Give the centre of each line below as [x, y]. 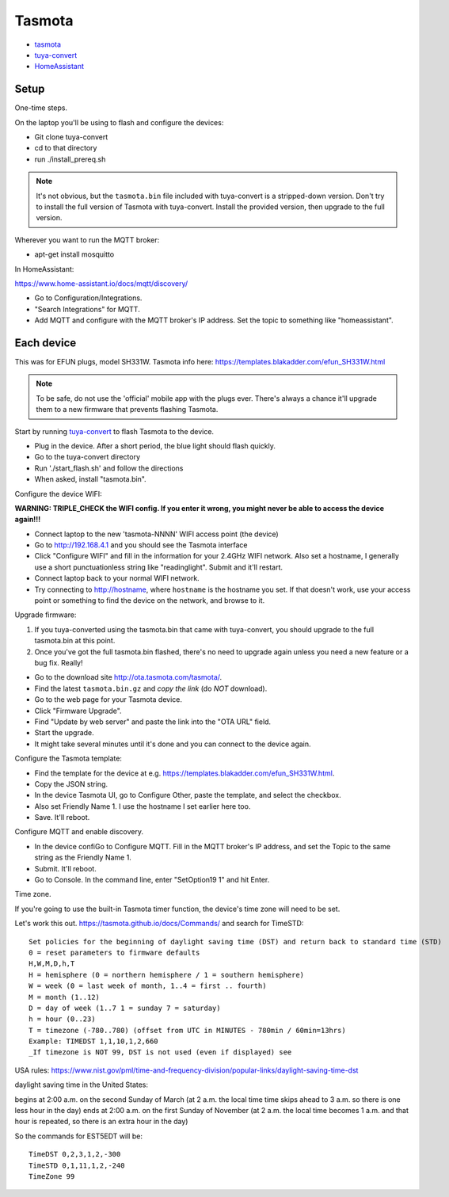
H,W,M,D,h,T [52, 964]
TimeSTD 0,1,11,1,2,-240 [77, 1165]
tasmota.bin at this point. [75, 641]
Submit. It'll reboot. [65, 868]
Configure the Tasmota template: [68, 759]
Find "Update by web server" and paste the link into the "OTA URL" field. [153, 722]
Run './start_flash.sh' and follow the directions [109, 468]
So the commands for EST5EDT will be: [78, 1136]
